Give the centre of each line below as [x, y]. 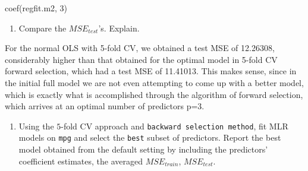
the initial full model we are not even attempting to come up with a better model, [154, 82]
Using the [36, 126]
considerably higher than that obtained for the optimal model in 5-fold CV [141, 59]
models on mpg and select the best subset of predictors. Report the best [150, 137]
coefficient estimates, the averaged [81, 161]
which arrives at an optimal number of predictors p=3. [105, 106]
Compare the [43, 28]
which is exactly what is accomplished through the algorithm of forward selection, [154, 94]
